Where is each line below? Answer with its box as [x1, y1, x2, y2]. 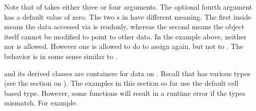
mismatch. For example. [4, 97, 78, 108]
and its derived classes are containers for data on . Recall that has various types [4, 68, 250, 78]
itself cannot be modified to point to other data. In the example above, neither [4, 31, 247, 41]
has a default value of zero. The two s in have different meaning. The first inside [4, 11, 251, 22]
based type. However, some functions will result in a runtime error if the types [4, 87, 245, 98]
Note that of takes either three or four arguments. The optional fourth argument [4, 2, 252, 12]
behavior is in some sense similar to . [4, 50, 118, 61]
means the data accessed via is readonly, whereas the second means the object [4, 21, 244, 32]
